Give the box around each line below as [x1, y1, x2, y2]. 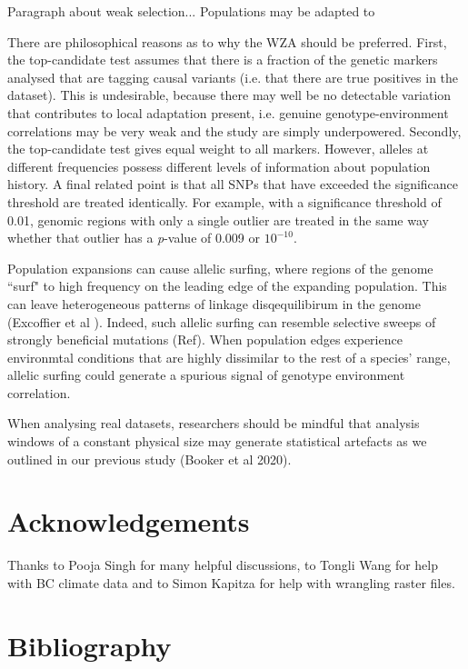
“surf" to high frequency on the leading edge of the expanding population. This [7, 276, 447, 295]
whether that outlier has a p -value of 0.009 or [7, 228, 261, 247]
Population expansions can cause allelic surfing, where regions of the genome [7, 258, 433, 277]
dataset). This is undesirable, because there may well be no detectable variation [7, 85, 452, 105]
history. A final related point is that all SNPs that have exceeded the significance [7, 175, 459, 194]
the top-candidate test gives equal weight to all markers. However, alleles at [7, 139, 429, 158]
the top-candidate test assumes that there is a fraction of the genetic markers [7, 50, 438, 69]
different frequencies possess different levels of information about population [7, 156, 431, 175]
